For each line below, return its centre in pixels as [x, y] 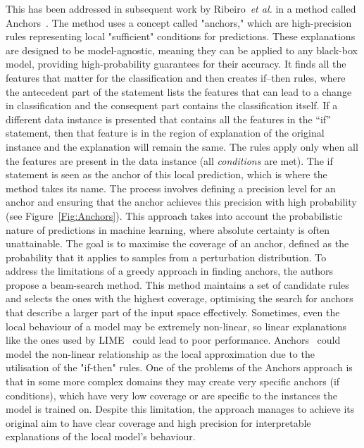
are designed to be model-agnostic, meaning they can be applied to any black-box [182, 50]
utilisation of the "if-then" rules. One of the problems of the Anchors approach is [179, 367]
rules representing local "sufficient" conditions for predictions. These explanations [181, 36]
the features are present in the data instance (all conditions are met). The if [169, 160]
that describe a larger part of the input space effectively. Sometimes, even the [173, 312]
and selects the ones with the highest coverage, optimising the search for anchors [180, 298]
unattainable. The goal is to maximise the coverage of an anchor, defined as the [177, 243]
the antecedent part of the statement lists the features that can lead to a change [179, 91]
